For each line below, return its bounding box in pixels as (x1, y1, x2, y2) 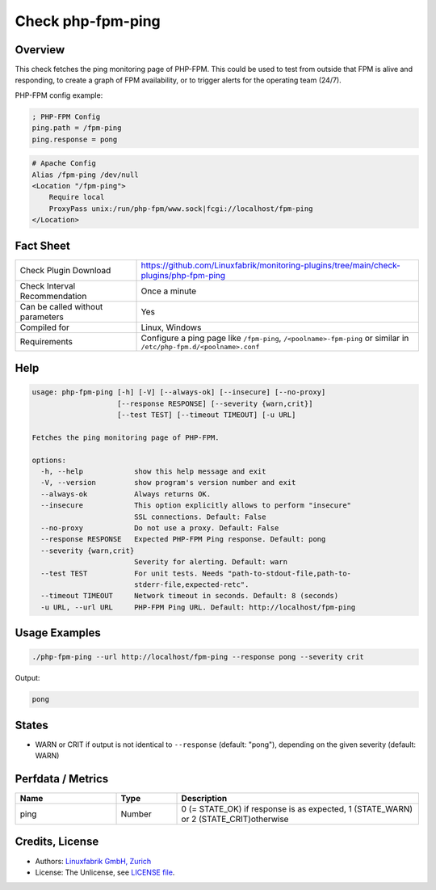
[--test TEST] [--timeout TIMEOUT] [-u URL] (117, 411, 296, 420)
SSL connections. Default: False (133, 512, 266, 521)
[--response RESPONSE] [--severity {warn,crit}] (117, 399, 313, 408)
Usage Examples (15, 626, 101, 640)
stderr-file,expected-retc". (133, 580, 249, 589)
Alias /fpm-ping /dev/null (31, 170, 139, 179)
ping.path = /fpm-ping (31, 124, 122, 133)
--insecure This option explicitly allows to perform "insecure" (40, 501, 351, 510)
